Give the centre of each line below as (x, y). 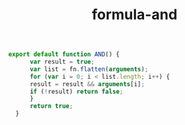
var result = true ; (62, 62)
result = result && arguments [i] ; (87, 84)
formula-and (135, 15)
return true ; (51, 106)
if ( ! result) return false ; (76, 92)
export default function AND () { (64, 55)
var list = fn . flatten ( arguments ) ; (89, 69)
